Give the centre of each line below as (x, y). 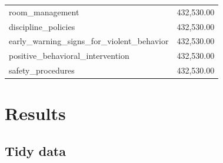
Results (35, 113)
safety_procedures (42, 70)
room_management (44, 11)
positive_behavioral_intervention (69, 56)
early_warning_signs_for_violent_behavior (89, 41)
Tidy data (35, 150)
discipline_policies (42, 26)
